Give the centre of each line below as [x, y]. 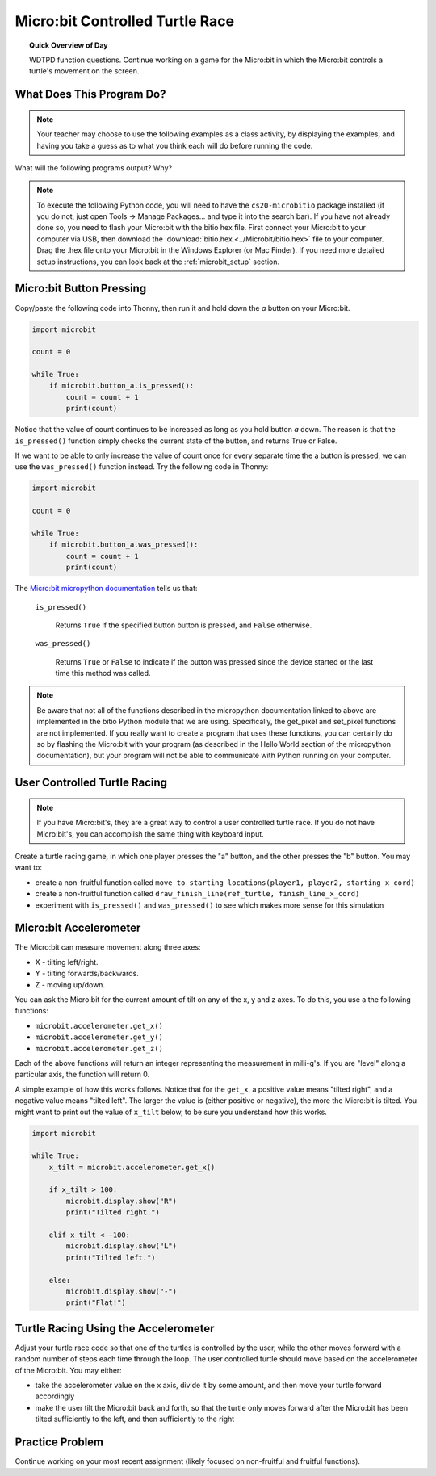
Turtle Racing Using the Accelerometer [115, 1328]
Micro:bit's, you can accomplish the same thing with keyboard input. [150, 834]
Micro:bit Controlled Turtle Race [124, 21]
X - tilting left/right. [67, 962]
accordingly [55, 1396]
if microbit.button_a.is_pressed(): [121, 386]
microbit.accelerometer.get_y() [99, 1037]
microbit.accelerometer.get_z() [99, 1048]
